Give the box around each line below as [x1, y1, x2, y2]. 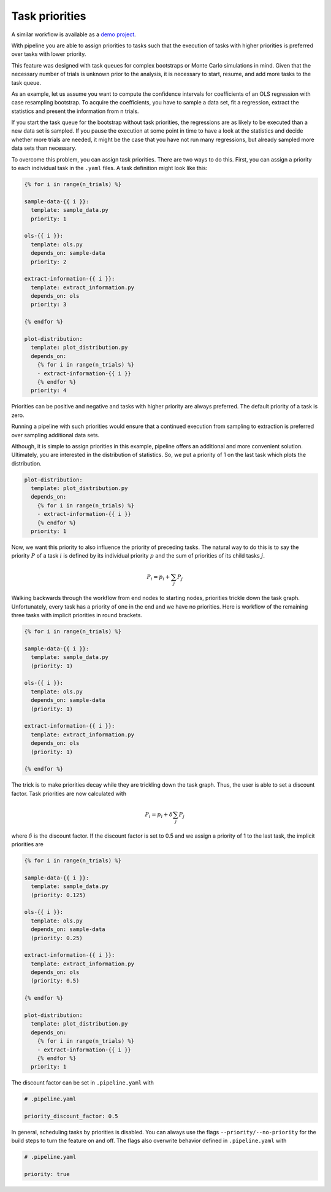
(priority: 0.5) [31, 977, 80, 984]
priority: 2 [31, 258, 67, 265]
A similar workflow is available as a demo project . [11, 31, 136, 38]
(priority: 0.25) [31, 934, 83, 941]
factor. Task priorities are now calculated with [11, 790, 127, 797]
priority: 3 [31, 301, 67, 308]
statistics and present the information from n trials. [11, 107, 139, 115]
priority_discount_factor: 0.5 [24, 1113, 119, 1120]
